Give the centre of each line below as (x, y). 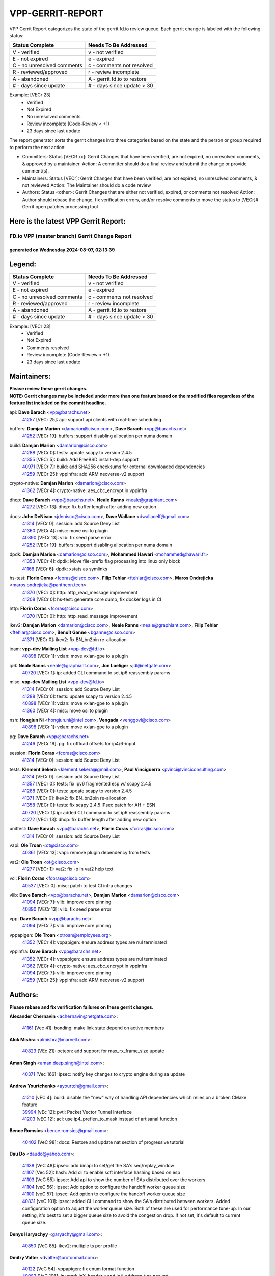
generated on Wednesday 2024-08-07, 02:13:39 (62, 250)
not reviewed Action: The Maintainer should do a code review (87, 185)
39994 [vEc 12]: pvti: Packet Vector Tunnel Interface (77, 1112)
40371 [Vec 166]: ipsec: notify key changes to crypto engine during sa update (104, 1074)
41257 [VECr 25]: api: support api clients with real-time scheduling (92, 420)
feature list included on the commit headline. (58, 403)
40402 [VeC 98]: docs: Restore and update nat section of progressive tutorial (103, 1142)
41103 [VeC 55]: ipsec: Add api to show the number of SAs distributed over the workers (114, 1180)
